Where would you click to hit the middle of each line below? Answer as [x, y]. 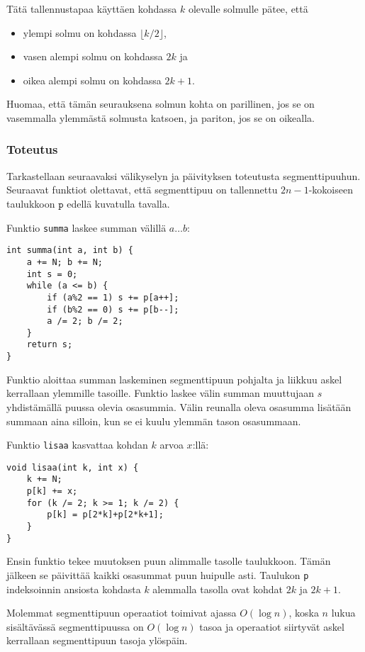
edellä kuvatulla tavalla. [118, 203]
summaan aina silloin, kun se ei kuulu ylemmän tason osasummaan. [154, 421]
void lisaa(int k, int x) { [73, 467]
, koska [304, 613]
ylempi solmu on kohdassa [80, 32]
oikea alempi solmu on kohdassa [92, 80]
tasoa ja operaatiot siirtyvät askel [272, 626]
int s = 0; [52, 274]
